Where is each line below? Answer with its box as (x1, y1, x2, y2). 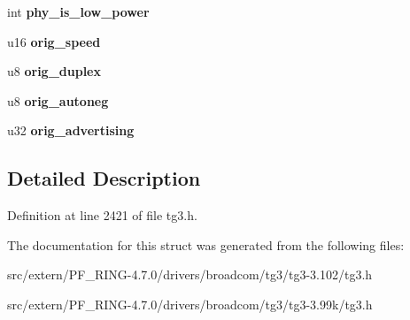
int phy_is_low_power (7, 3, 150, 20)
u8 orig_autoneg (7, 91, 109, 110)
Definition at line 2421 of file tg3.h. (7, 206, 197, 225)
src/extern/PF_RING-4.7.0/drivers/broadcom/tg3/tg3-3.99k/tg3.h (7, 294, 373, 313)
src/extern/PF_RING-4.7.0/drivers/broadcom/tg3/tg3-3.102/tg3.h (7, 265, 373, 284)
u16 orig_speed (7, 32, 101, 50)
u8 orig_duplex (7, 62, 102, 80)
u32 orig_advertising (7, 121, 135, 140)
